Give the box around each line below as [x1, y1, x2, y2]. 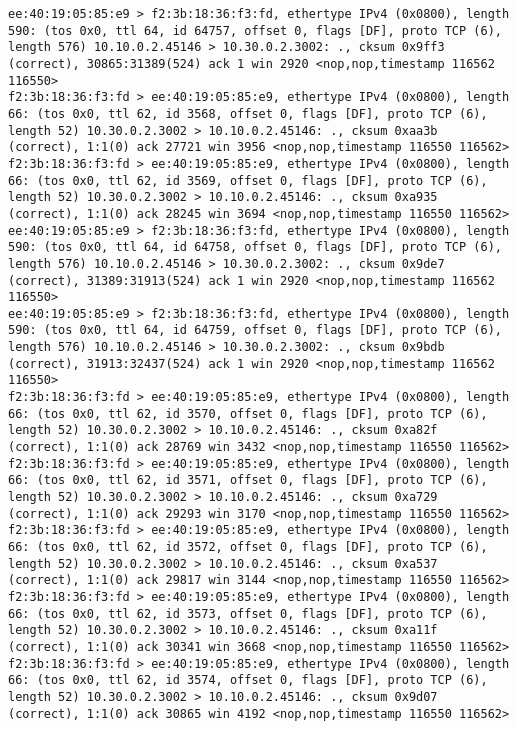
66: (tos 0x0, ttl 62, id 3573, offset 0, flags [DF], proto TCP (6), [8, 606, 488, 621]
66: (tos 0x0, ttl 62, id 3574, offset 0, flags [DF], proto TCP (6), [8, 673, 488, 688]
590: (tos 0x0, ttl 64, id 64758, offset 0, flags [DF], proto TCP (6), [8, 240, 502, 255]
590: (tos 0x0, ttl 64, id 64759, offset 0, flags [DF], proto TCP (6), [8, 323, 502, 338]
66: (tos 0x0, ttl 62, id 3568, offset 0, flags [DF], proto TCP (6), [8, 106, 488, 121]
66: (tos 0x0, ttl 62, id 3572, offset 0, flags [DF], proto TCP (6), [8, 540, 488, 554]
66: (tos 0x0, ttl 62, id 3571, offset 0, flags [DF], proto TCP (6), [8, 473, 488, 488]
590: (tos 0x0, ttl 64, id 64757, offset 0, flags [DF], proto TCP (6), [8, 23, 502, 38]
